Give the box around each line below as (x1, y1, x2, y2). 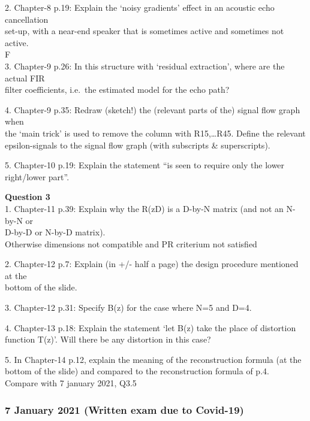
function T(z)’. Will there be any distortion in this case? (5, 333, 211, 346)
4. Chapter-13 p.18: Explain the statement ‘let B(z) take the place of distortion (5, 321, 296, 334)
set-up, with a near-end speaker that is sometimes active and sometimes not (5, 25, 284, 37)
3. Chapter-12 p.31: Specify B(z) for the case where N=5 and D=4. (5, 301, 252, 314)
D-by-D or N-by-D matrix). (5, 226, 106, 238)
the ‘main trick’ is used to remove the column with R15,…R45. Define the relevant (5, 126, 306, 139)
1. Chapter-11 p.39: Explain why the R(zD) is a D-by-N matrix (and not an (5, 202, 284, 214)
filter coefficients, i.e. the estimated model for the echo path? (5, 83, 230, 96)
